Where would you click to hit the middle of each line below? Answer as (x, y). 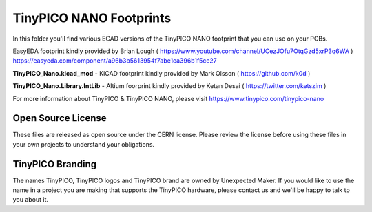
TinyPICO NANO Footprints (92, 18)
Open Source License (60, 118)
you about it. (30, 200)
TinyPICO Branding (55, 164)
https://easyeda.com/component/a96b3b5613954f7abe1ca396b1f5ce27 (115, 61)
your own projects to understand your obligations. (84, 144)
